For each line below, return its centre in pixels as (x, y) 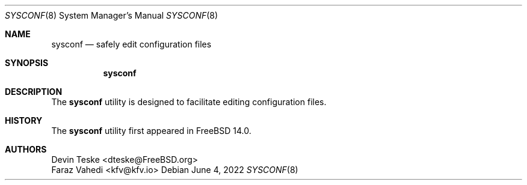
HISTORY (24, 120)
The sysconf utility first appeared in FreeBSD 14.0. (151, 131)
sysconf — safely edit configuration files (131, 44)
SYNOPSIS (27, 63)
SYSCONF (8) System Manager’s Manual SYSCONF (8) (112, 15)
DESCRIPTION (34, 92)
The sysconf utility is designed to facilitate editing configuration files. (189, 102)
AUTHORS (26, 149)
